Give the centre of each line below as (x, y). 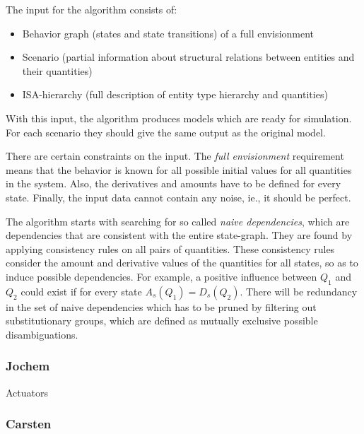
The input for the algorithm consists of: (92, 9)
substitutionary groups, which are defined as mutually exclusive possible (162, 321)
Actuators (27, 392)
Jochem (28, 366)
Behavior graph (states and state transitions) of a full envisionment (168, 33)
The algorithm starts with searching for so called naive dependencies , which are (178, 221)
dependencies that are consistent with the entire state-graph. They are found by (179, 235)
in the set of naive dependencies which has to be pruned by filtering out (161, 306)
